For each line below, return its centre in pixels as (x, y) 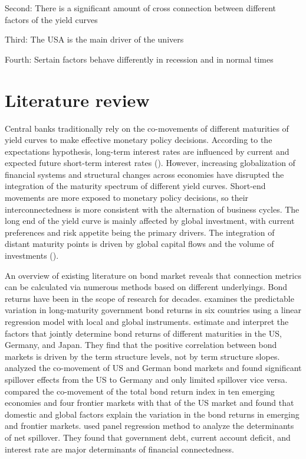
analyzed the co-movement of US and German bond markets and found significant (153, 368)
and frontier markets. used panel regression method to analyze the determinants (149, 426)
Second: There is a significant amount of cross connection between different (141, 8)
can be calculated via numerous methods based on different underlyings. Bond (146, 287)
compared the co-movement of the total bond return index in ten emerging (140, 391)
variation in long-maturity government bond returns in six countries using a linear (153, 310)
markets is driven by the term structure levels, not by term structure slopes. (142, 356)
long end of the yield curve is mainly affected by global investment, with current (150, 221)
